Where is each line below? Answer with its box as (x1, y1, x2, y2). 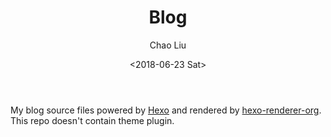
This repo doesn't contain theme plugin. (10, 114, 175, 126)
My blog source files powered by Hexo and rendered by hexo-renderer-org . (10, 104, 322, 116)
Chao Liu (149, 39, 187, 51)
